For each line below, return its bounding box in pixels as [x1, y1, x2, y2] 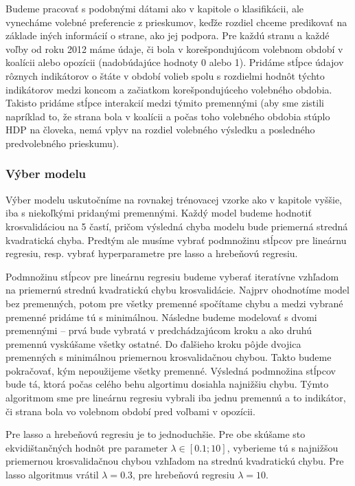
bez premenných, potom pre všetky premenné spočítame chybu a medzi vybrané [5, 296, 343, 310]
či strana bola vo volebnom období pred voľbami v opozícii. [5, 404, 255, 418]
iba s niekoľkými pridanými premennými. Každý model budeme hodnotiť [5, 206, 312, 220]
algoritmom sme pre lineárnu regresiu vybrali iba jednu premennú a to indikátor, [5, 390, 346, 405]
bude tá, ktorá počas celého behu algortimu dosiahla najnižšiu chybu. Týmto [5, 377, 329, 391]
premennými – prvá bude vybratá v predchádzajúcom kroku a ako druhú [5, 323, 312, 338]
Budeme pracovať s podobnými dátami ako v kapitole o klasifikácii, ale [5, 1, 304, 15]
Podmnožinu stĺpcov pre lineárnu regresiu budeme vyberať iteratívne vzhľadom [5, 269, 339, 283]
